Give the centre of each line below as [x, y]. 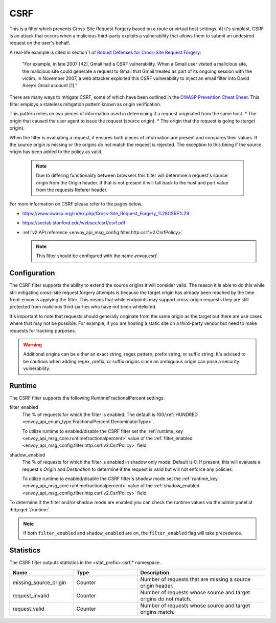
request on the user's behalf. [40, 43]
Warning [32, 345]
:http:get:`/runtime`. [30, 509]
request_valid [28, 609]
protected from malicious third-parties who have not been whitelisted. [83, 307]
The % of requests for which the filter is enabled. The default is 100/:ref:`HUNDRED [110, 414]
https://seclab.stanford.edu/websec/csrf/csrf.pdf [74, 223]
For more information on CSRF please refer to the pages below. [76, 204]
